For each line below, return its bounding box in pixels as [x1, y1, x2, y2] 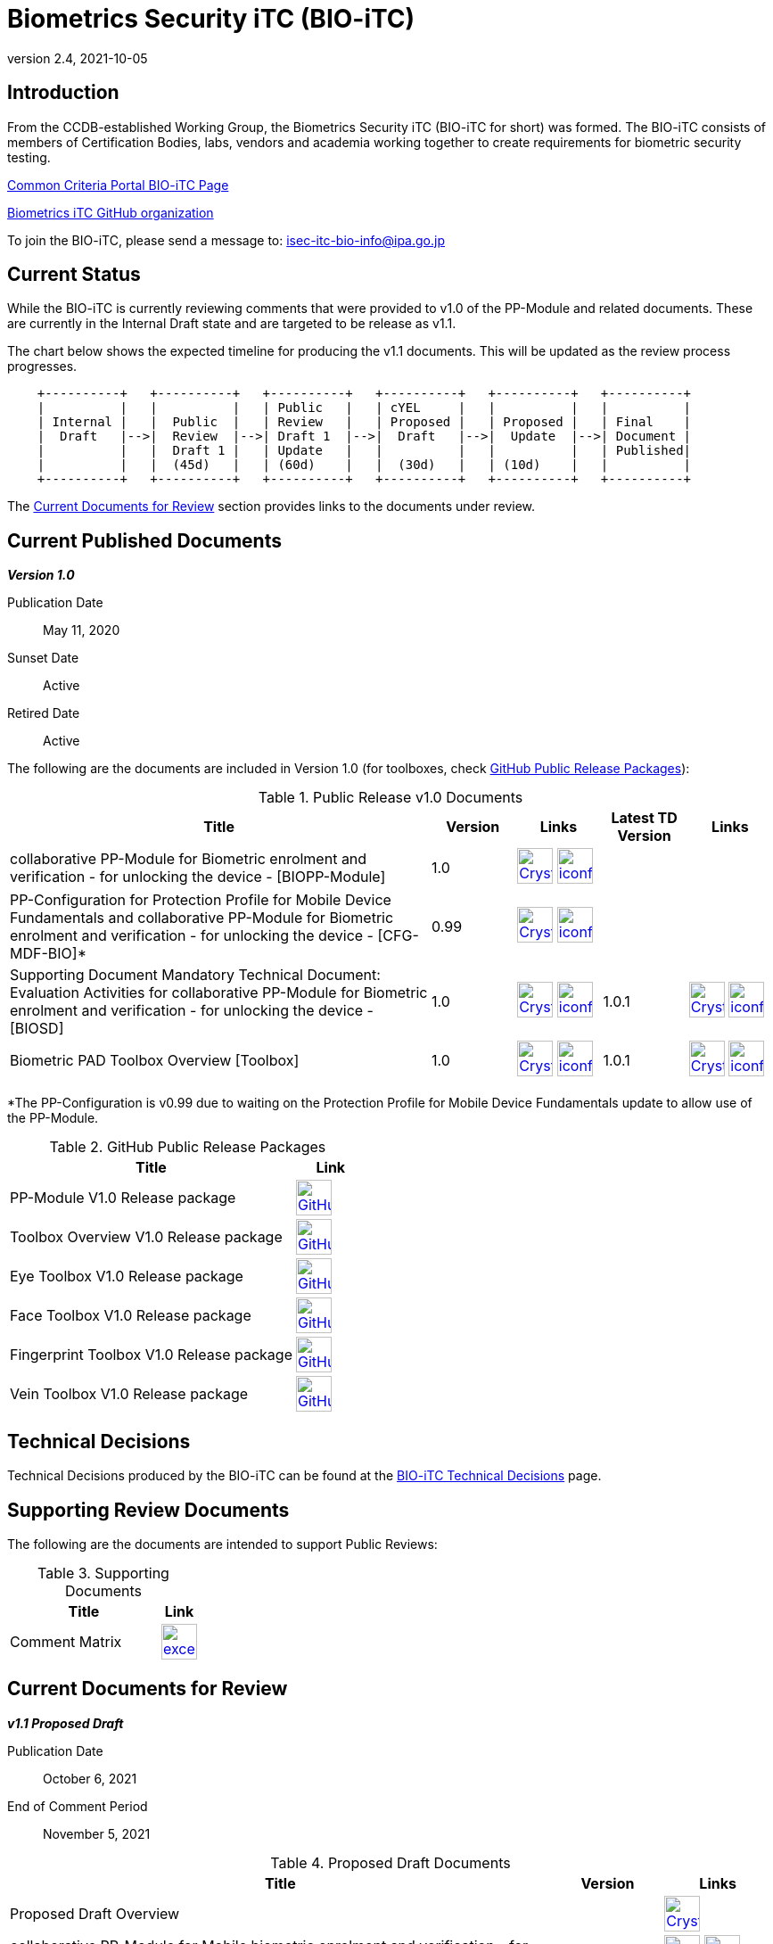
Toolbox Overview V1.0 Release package [10, 1228, 283, 1247]
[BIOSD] [10, 1019, 64, 1038]
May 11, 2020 [43, 622, 120, 638]
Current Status [7, 263, 141, 286]
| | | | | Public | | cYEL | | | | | [37, 400, 692, 416]
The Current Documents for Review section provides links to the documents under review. [7, 498, 536, 515]
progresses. [7, 358, 78, 375]
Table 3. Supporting [37, 1563, 169, 1582]
